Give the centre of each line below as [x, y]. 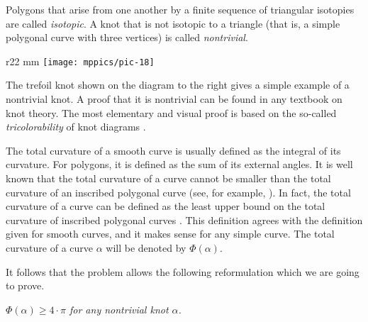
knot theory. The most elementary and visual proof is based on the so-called [171, 112]
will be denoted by [146, 247]
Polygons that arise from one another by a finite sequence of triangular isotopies [180, 9]
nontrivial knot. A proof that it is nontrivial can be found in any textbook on [174, 99]
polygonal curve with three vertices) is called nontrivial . [127, 37]
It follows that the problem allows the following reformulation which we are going [183, 271]
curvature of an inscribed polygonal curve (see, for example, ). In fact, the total [178, 192]
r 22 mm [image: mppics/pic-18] [80, 61]
